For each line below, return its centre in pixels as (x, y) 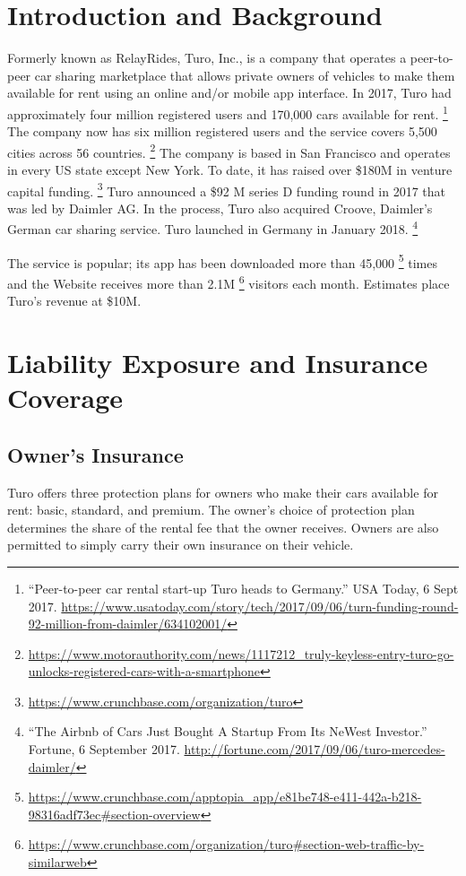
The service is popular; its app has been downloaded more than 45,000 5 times (223, 261)
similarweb (57, 862)
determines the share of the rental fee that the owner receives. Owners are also (223, 527)
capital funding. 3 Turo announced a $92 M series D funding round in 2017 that (227, 189)
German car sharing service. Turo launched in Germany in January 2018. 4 (213, 228)
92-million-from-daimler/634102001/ (128, 624)
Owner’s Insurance (95, 454)
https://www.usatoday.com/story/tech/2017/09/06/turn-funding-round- (260, 606)
